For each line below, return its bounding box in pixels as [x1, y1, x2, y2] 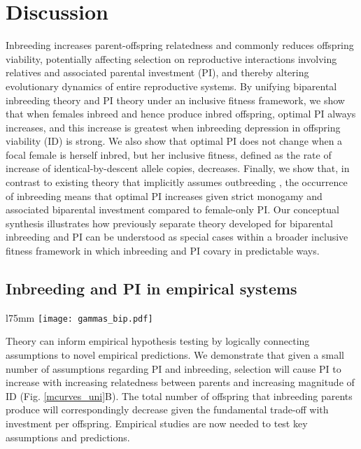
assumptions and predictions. [6, 429, 130, 444]
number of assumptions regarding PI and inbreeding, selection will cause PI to [6, 361, 341, 376]
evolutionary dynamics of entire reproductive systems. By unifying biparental [6, 78, 337, 93]
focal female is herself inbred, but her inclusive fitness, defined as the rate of [6, 147, 332, 162]
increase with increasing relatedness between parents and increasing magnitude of [6, 375, 355, 390]
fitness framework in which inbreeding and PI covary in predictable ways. [6, 243, 320, 258]
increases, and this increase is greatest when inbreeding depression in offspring [6, 120, 341, 134]
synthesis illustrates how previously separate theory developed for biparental [6, 215, 333, 230]
